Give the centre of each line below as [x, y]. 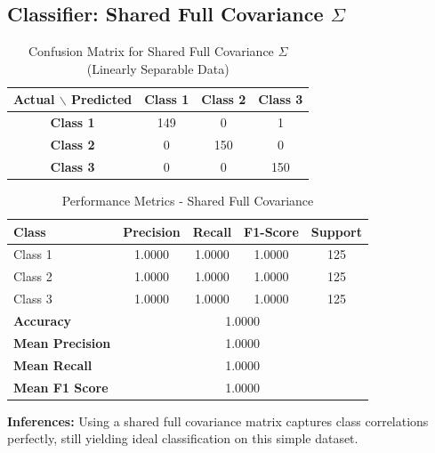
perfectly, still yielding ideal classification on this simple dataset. [183, 438]
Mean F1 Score [61, 387]
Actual [34, 99]
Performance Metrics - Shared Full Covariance [188, 201]
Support [337, 231]
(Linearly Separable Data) [158, 68]
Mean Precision [62, 342]
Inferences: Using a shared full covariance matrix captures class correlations [218, 421]
